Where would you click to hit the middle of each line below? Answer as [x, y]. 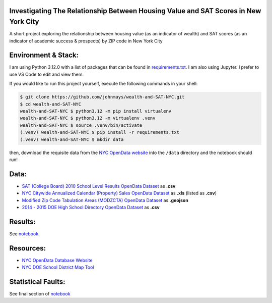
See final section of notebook [40, 294]
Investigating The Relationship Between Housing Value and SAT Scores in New [135, 11]
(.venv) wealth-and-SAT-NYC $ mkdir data [72, 139]
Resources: [28, 248]
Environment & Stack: [44, 55]
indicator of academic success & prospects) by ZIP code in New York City [86, 41]
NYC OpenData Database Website [57, 260]
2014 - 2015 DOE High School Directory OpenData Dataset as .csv [91, 207]
